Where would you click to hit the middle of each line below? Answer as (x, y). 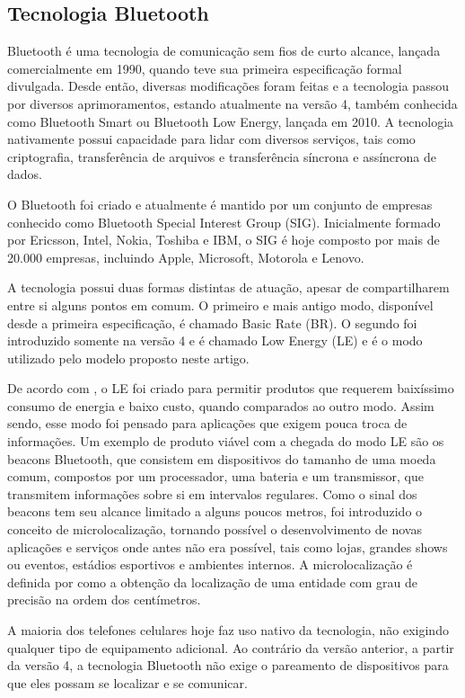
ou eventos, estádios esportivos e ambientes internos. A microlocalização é (210, 564)
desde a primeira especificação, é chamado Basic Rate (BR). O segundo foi (212, 322)
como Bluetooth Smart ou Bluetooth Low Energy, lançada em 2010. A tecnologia (231, 121)
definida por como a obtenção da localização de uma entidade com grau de (213, 582)
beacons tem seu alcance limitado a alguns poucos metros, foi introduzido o (215, 511)
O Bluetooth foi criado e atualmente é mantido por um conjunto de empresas (220, 204)
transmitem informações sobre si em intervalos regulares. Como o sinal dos (212, 493)
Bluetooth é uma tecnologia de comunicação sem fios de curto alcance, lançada (224, 51)
